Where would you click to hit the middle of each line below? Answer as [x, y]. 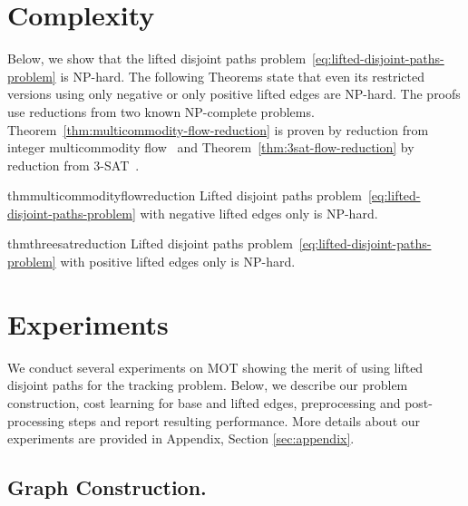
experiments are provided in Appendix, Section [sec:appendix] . [181, 438]
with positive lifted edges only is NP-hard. [178, 262]
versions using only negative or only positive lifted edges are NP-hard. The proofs [234, 94]
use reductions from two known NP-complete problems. [161, 111]
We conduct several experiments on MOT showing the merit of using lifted [215, 367]
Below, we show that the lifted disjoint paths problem [157, 58]
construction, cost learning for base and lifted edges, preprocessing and [204, 402]
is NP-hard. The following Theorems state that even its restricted [243, 76]
